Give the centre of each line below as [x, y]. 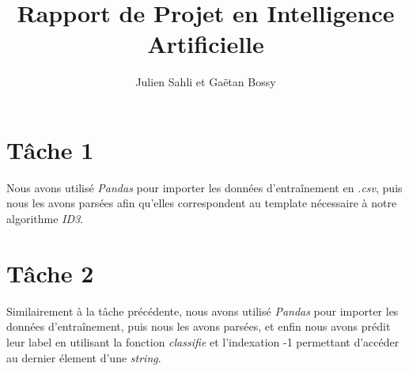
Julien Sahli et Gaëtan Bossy [206, 82]
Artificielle [206, 44]
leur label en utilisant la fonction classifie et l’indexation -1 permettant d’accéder [203, 341]
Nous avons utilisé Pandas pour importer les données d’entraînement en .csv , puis [204, 187]
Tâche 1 [50, 149]
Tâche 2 [50, 273]
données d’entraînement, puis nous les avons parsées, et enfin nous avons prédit [199, 326]
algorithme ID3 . [45, 219]
